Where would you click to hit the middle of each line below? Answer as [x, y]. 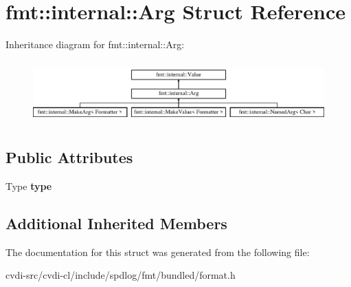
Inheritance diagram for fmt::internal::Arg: [95, 44]
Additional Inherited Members [116, 223]
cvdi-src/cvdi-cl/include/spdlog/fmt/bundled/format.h [121, 275]
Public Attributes [69, 157]
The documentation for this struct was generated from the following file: [158, 252]
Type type [29, 185]
